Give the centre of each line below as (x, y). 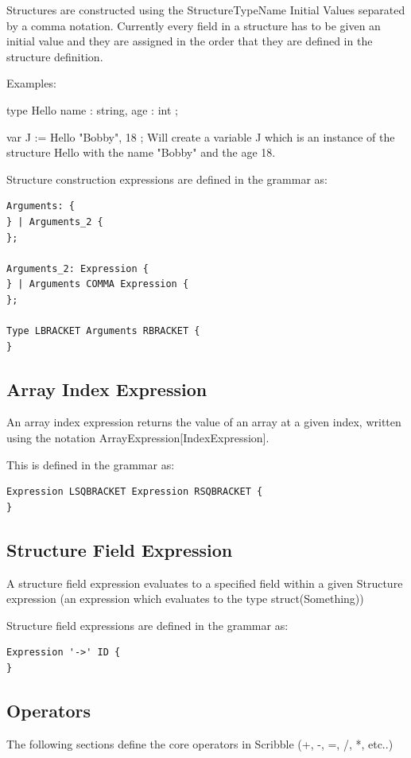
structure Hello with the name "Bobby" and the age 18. (141, 152)
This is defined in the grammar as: (91, 464)
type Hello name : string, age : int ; (92, 109)
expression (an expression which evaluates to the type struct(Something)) (185, 599)
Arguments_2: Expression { (78, 268)
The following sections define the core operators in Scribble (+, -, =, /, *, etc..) (200, 743)
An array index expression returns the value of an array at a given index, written (204, 422)
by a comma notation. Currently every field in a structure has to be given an (194, 25)
